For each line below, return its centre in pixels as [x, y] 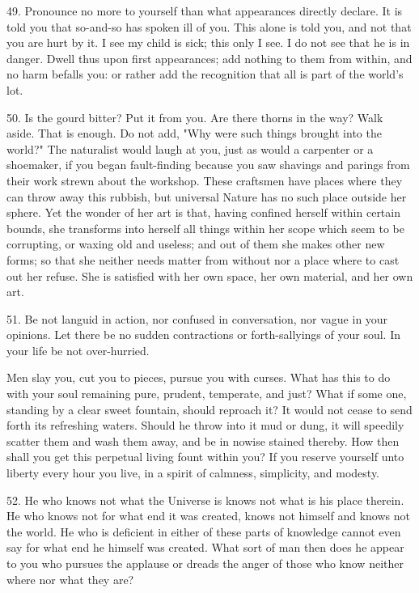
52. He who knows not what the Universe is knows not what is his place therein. [205, 500]
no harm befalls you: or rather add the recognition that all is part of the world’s [205, 74]
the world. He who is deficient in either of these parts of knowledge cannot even [204, 531]
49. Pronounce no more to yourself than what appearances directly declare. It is [205, 11]
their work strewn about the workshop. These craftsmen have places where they [205, 180]
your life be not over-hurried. [78, 350]
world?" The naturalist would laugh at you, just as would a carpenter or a [190, 148]
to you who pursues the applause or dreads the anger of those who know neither [205, 563]
